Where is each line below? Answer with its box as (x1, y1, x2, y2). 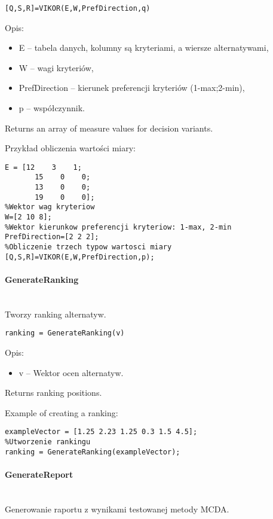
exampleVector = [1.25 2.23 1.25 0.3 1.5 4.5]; (5, 428, 198, 436)
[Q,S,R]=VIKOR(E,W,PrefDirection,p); (5, 252, 155, 261)
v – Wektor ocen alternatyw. (19, 366, 124, 378)
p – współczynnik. (19, 102, 85, 114)
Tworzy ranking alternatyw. (5, 307, 106, 320)
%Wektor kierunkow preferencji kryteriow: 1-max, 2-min (5, 222, 232, 231)
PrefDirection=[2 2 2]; (5, 233, 99, 242)
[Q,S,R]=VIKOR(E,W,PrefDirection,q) (5, 4, 151, 13)
